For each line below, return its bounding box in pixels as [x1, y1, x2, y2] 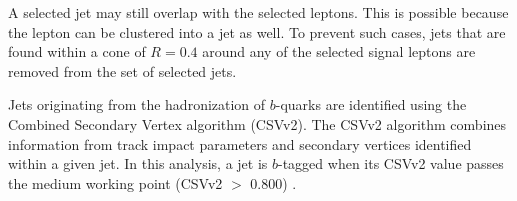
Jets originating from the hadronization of [8, 94, 266, 115]
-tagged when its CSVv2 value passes [278, 153, 504, 174]
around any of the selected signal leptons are [202, 41, 476, 62]
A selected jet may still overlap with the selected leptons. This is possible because [8, 2, 509, 22]
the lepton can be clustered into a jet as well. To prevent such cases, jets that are [8, 21, 506, 42]
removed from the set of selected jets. [8, 60, 237, 81]
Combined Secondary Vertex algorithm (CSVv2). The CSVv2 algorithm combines [8, 113, 507, 134]
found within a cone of [8, 41, 146, 62]
